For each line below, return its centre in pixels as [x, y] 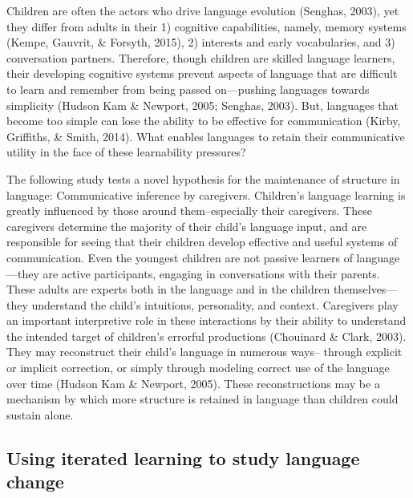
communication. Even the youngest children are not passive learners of [180, 257]
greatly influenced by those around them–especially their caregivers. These [189, 211]
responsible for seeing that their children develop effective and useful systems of [202, 242]
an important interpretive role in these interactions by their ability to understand [206, 320]
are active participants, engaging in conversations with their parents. [211, 273]
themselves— [365, 289]
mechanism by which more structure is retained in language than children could [202, 399]
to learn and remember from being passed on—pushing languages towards [188, 89]
